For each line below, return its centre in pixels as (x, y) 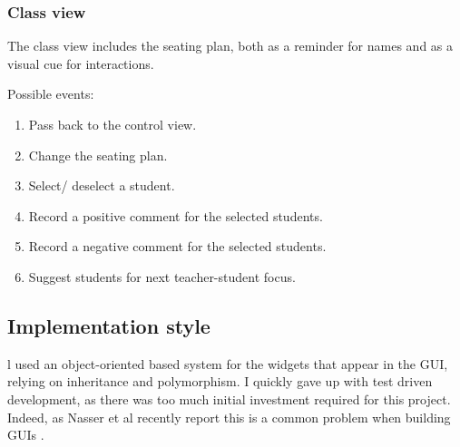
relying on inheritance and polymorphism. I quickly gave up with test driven (220, 381)
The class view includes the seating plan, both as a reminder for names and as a (230, 46)
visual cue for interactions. (81, 63)
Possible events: (51, 94)
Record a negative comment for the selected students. (177, 246)
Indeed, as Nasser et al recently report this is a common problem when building (229, 417)
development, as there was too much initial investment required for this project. (229, 398)
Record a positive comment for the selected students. (176, 215)
